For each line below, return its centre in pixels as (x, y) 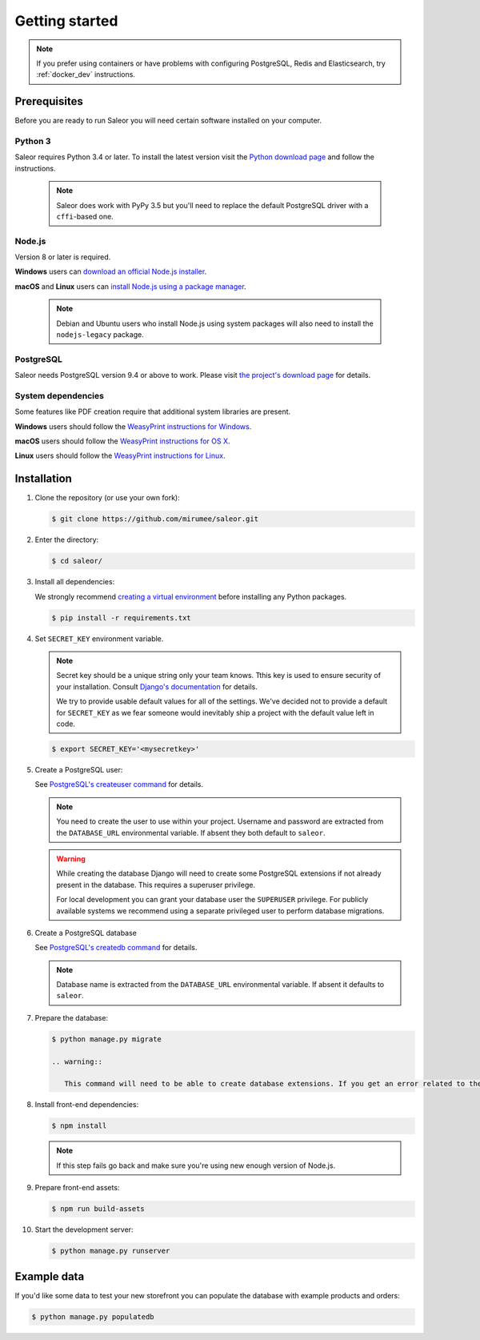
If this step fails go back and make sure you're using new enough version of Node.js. (196, 1165)
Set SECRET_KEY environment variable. (99, 638)
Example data (50, 1276)
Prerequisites (49, 101)
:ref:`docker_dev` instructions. (86, 74)
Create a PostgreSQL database (86, 933)
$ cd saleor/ (77, 561)
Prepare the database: (71, 1017)
